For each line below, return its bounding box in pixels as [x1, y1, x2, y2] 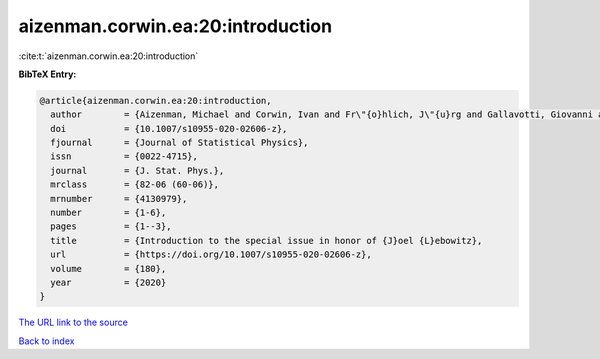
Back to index [18, 335, 75, 347]
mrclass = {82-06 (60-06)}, [50, 179, 220, 190]
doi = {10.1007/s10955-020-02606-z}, [50, 123, 288, 134]
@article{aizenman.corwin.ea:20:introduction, [39, 95, 272, 106]
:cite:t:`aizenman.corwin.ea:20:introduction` [18, 50, 199, 62]
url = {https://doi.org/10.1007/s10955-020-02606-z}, [50, 249, 372, 260]
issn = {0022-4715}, [50, 151, 199, 162]
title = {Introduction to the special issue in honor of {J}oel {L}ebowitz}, [50, 235, 483, 246]
